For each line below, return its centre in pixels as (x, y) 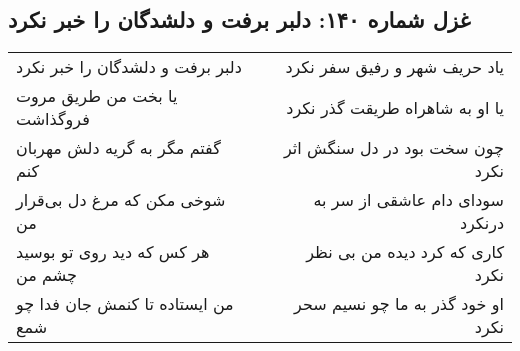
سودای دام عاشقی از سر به (408, 200)
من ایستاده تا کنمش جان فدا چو (125, 304)
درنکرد (481, 223)
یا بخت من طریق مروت (97, 96)
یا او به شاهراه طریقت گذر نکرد (395, 107)
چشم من (46, 275)
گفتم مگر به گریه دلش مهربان (118, 148)
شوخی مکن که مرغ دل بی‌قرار (121, 200)
